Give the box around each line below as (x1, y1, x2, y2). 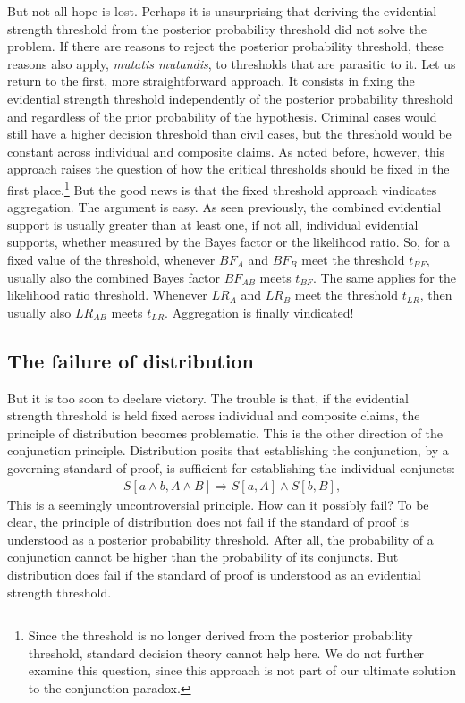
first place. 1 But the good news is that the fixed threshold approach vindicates (7, 177, 437, 199)
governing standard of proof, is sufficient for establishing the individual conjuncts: (7, 458, 455, 477)
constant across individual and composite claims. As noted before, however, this (7, 141, 445, 160)
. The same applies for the (312, 267, 456, 286)
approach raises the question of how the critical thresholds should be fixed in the (7, 159, 450, 178)
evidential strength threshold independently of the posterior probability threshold (7, 89, 453, 107)
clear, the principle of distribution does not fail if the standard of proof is (7, 512, 409, 531)
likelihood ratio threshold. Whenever (7, 285, 207, 304)
